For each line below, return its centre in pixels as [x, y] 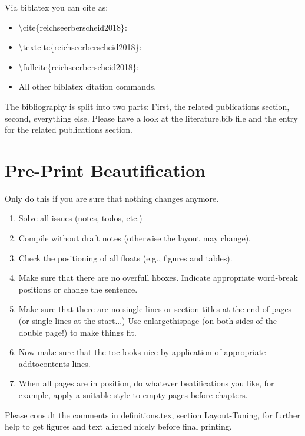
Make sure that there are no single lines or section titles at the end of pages [155, 309]
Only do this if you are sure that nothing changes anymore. [112, 198]
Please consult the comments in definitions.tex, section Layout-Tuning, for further [152, 414]
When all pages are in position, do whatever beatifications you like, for [146, 383]
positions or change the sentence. [78, 289]
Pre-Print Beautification [105, 170]
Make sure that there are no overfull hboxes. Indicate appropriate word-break [158, 278]
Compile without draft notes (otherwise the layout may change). [135, 238]
